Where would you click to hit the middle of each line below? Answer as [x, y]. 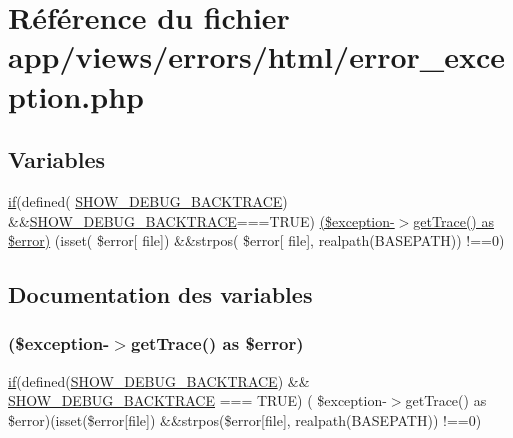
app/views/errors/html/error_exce [256, 56]
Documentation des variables [160, 294]
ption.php [76, 95]
